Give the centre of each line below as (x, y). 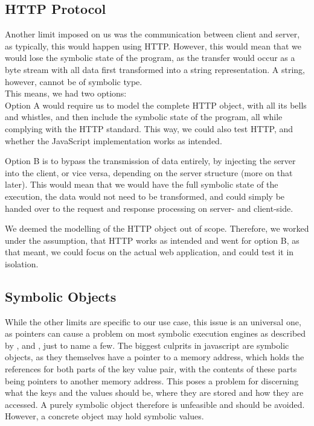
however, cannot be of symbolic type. (74, 81)
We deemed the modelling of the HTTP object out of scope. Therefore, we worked (157, 228)
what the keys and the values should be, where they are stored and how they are (154, 393)
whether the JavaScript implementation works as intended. (114, 140)
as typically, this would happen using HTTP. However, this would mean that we (153, 46)
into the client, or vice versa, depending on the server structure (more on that (149, 172)
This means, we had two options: (66, 93)
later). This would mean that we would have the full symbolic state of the (142, 184)
